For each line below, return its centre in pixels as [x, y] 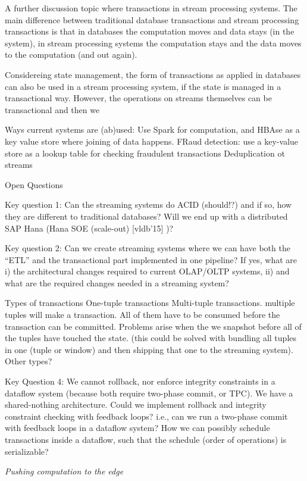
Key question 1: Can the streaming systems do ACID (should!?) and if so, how [148, 204]
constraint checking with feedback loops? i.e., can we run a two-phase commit [146, 416]
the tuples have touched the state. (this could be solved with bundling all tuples [151, 338]
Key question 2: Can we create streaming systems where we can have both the [148, 248]
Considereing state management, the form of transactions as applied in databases [153, 74]
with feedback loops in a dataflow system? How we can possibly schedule [137, 428]
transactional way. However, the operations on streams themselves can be [138, 98]
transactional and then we [52, 109]
